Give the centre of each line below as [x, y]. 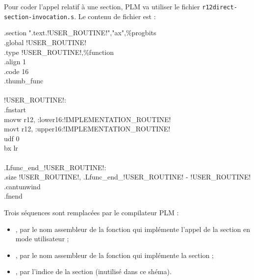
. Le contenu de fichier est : [115, 16]
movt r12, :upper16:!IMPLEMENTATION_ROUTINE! [87, 129]
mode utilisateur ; [42, 239]
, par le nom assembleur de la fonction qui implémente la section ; [114, 255]
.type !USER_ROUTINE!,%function [59, 52]
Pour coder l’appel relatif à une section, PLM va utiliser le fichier [102, 6]
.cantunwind [22, 186]
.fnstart [15, 110]
